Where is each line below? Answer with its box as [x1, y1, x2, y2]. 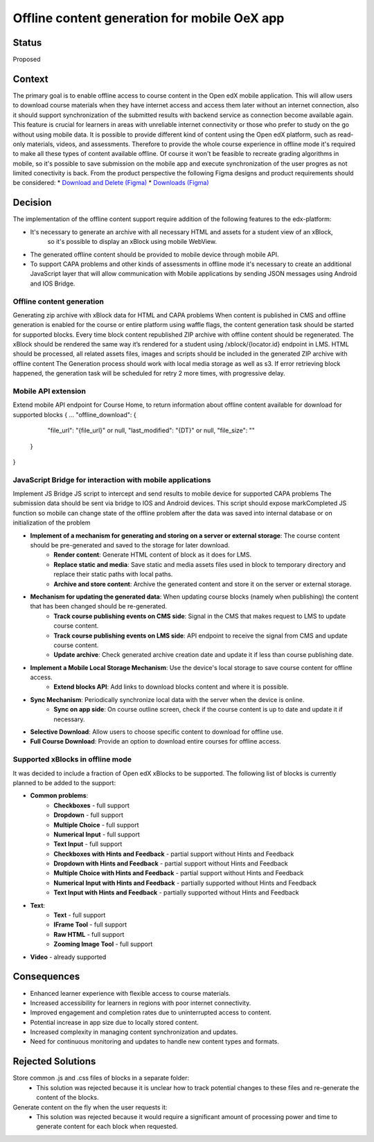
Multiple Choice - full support [53, 820, 139, 829]
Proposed [12, 55, 41, 64]
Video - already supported [30, 953, 107, 961]
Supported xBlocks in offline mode [12, 755, 132, 764]
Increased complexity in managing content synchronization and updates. [30, 1028, 238, 1036]
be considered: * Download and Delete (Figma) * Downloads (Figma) [12, 179, 209, 187]
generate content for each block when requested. [36, 1123, 178, 1131]
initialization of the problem [12, 518, 91, 527]
